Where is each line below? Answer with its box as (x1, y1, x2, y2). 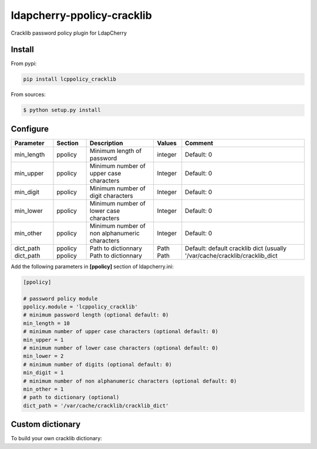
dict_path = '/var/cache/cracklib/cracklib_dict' (23, 402, 169, 409)
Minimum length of (89, 147, 142, 155)
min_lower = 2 (23, 353, 64, 360)
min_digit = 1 (23, 370, 64, 376)
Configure (11, 124, 49, 134)
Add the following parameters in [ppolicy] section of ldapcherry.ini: (11, 262, 174, 270)
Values (157, 139, 177, 147)
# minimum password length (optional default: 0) (23, 312, 169, 318)
